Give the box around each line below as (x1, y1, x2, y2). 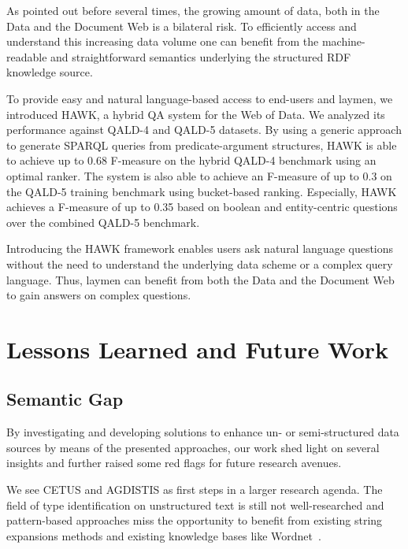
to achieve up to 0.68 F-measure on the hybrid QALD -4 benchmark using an (6, 152, 376, 169)
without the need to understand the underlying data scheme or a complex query (6, 255, 393, 272)
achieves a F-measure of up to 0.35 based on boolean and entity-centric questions (6, 198, 398, 215)
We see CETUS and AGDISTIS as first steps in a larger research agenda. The (6, 481, 383, 498)
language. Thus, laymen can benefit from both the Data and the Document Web (6, 271, 395, 287)
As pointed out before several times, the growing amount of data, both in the (6, 2, 380, 18)
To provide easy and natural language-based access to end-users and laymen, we (6, 90, 393, 106)
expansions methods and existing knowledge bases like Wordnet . (6, 527, 321, 543)
